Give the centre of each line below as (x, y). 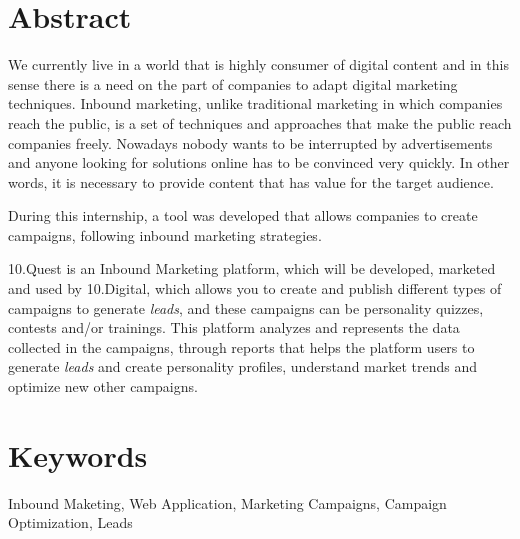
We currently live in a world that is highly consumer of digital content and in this (258, 64)
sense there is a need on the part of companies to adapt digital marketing (233, 83)
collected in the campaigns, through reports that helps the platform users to (241, 346)
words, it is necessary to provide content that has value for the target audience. (251, 181)
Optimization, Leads (70, 522)
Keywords (78, 454)
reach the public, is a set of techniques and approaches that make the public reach (260, 122)
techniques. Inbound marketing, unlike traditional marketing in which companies (255, 103)
